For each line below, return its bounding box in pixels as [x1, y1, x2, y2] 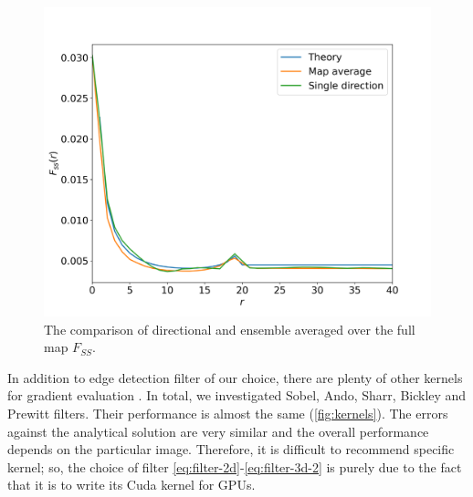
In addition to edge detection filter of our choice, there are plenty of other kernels [7, 368, 463, 387]
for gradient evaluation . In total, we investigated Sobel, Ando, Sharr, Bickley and [7, 386, 467, 405]
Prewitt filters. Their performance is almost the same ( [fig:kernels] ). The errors [7, 404, 448, 423]
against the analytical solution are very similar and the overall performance [7, 421, 429, 440]
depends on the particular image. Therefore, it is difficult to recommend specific [7, 440, 455, 459]
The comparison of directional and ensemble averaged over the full [44, 319, 415, 338]
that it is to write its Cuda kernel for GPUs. [7, 475, 256, 494]
